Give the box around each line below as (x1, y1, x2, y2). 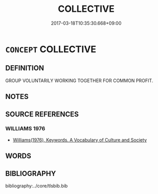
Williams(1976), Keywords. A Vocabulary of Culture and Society (12, 137, 147, 143)
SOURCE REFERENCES (5, 110, 79, 119)
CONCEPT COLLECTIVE (5, 43, 96, 55)
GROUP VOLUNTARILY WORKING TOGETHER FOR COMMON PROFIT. (5, 77, 153, 84)
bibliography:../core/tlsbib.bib (5, 183, 68, 189)
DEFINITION (5, 64, 45, 72)
